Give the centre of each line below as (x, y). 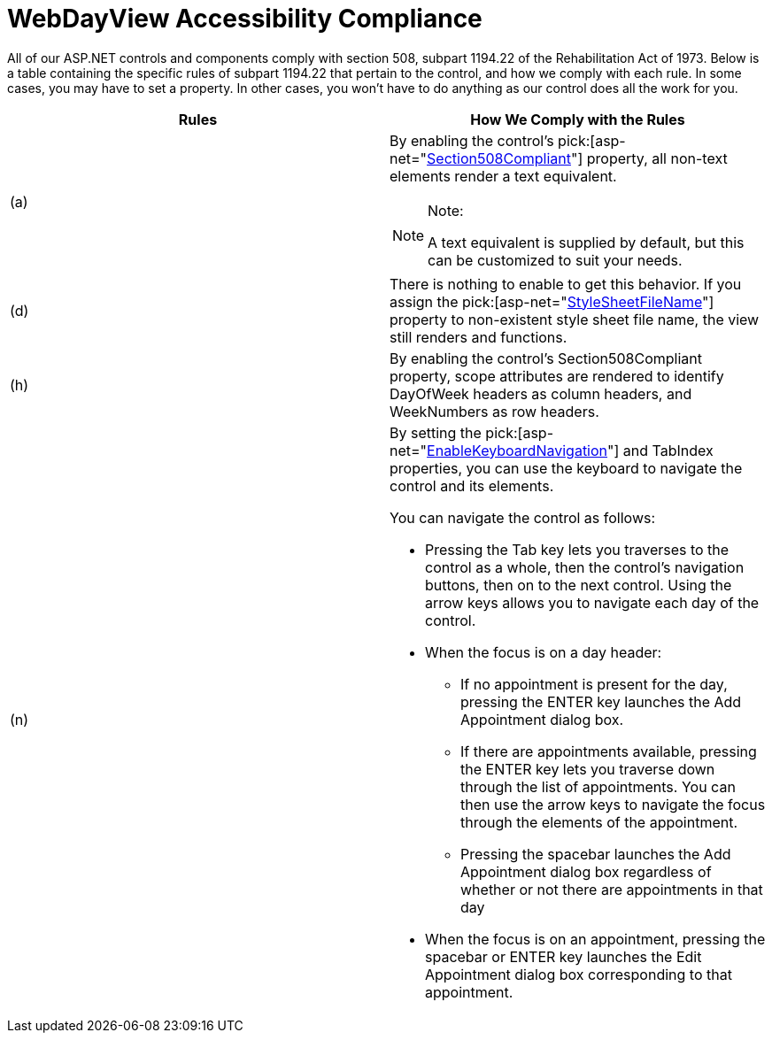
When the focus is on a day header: (544, 652)
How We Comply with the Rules (578, 119)
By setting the (436, 432)
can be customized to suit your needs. (555, 260)
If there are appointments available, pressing (609, 751)
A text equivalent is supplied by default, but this (586, 242)
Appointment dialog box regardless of (586, 871)
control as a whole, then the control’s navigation (585, 567)
